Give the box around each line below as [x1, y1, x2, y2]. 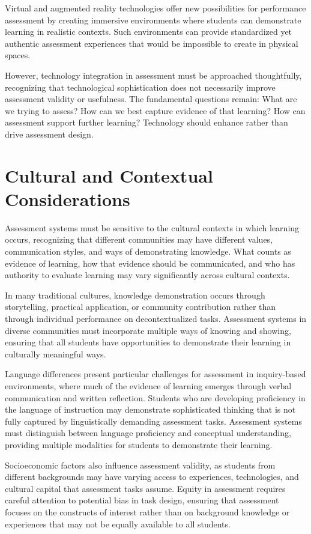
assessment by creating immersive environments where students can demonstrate [5, 13, 301, 26]
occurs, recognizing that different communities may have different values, [5, 233, 273, 246]
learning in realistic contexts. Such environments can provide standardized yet [5, 25, 292, 38]
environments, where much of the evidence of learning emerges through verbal [5, 379, 292, 392]
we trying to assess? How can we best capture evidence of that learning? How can [5, 104, 306, 117]
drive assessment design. [5, 127, 94, 140]
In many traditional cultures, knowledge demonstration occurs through [5, 288, 265, 301]
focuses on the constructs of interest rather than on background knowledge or [5, 505, 290, 518]
